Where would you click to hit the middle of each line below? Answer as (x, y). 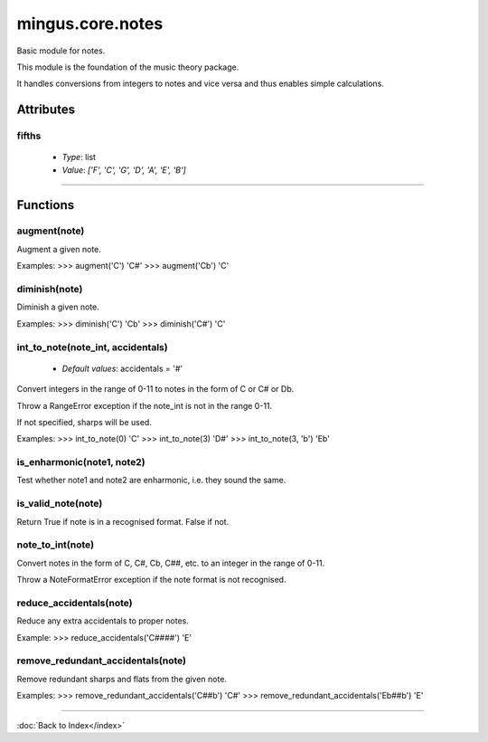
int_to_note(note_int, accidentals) (92, 347)
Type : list (79, 157)
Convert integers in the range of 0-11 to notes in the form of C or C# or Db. (155, 389)
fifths (29, 136)
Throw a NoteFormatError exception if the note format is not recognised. (151, 580)
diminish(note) (50, 289)
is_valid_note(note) (60, 504)
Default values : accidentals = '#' (122, 368)
